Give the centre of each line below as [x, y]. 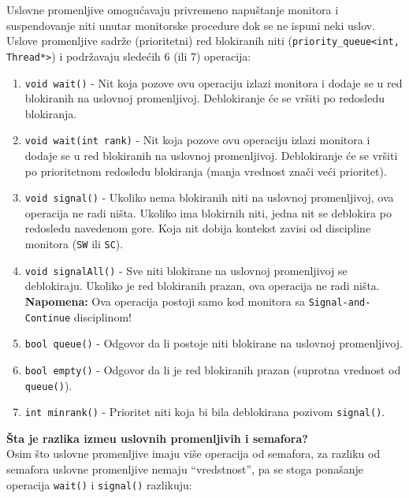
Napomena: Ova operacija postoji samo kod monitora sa [165, 301]
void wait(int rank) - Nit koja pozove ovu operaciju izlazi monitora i [197, 140]
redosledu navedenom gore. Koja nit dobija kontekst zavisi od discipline [198, 228]
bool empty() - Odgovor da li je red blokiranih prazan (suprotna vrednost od [213, 369]
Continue [48, 318]
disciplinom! [102, 316]
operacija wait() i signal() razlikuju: [99, 484]
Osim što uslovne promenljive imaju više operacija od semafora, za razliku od [193, 453]
